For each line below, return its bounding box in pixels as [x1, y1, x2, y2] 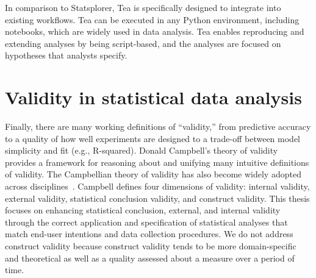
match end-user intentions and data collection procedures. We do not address [5, 227, 293, 240]
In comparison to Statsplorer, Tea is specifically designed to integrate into [5, 1, 281, 13]
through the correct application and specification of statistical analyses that [5, 215, 288, 228]
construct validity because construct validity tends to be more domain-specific [5, 240, 296, 252]
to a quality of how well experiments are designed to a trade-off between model [5, 132, 300, 144]
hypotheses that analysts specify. [5, 49, 127, 62]
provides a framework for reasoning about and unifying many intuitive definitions [5, 155, 309, 168]
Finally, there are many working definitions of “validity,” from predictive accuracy [5, 120, 311, 133]
